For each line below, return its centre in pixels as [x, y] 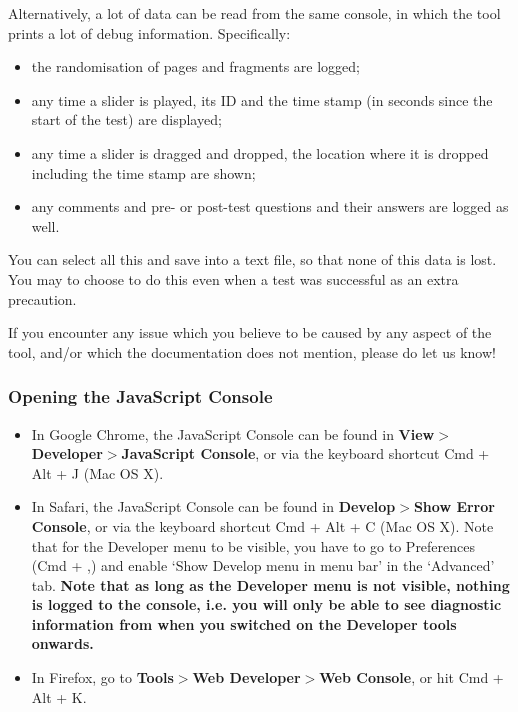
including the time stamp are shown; [143, 172]
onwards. [62, 643]
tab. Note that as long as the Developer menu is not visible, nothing [270, 584]
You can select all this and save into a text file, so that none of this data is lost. [252, 259]
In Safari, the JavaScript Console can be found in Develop [213, 506]
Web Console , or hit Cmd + [411, 677]
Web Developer [246, 677]
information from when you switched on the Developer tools [244, 623]
